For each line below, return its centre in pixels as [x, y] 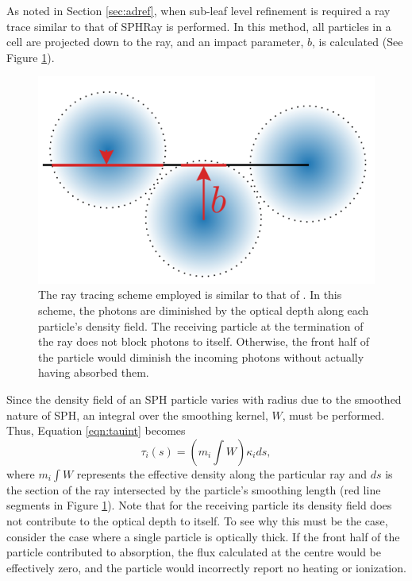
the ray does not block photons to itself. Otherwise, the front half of [204, 341]
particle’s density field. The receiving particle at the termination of [201, 325]
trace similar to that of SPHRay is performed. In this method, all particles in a [199, 26]
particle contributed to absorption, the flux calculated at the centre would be [194, 552]
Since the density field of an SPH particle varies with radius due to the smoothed [204, 399]
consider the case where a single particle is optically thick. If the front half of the [203, 536]
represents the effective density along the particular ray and [221, 473]
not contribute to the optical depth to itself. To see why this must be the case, [197, 520]
